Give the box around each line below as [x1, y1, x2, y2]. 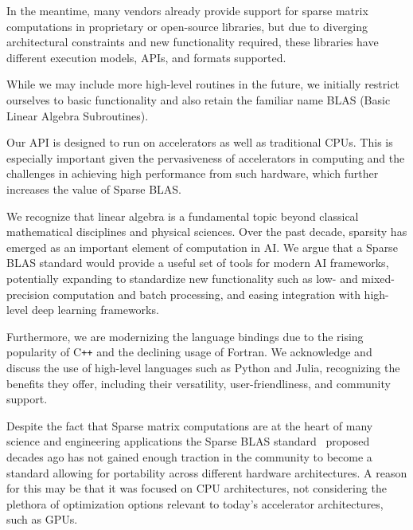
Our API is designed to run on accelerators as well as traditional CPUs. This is [6, 134, 393, 151]
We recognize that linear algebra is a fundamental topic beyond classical [6, 207, 359, 224]
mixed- [361, 269, 395, 286]
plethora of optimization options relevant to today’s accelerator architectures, [6, 495, 384, 512]
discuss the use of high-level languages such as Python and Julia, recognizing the [6, 359, 400, 375]
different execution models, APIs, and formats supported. [6, 49, 286, 65]
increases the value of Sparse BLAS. [6, 180, 182, 197]
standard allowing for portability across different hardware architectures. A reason [6, 464, 407, 481]
